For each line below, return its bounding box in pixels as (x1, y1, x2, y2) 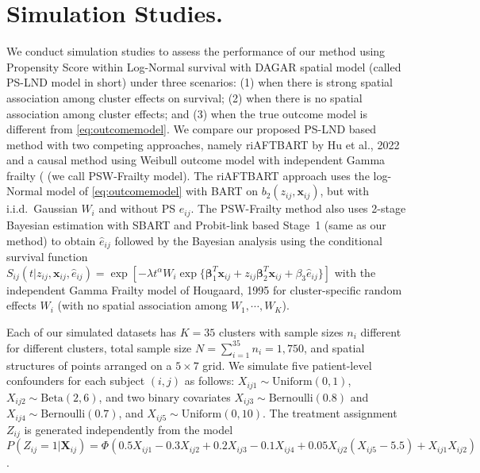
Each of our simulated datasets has (6, 323, 177, 340)
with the (334, 263, 376, 280)
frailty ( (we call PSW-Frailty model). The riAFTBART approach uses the (6, 167, 370, 183)
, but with (320, 183, 369, 199)
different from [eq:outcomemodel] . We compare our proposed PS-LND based (6, 121, 377, 137)
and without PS (98, 200, 176, 217)
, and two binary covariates (98, 388, 231, 405)
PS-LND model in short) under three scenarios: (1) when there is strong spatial (6, 74, 394, 90)
